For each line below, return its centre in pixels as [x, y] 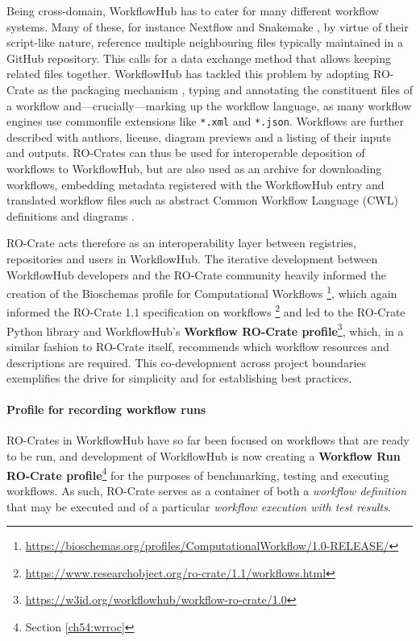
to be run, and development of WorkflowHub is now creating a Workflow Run [204, 456]
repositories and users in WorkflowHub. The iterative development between [192, 258]
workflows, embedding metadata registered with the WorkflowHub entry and [195, 184]
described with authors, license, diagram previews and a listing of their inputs [199, 136]
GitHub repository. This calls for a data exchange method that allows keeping [199, 58]
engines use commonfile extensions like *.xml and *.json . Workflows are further [206, 121]
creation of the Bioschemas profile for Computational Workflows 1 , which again [202, 292]
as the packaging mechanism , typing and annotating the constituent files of [225, 89]
